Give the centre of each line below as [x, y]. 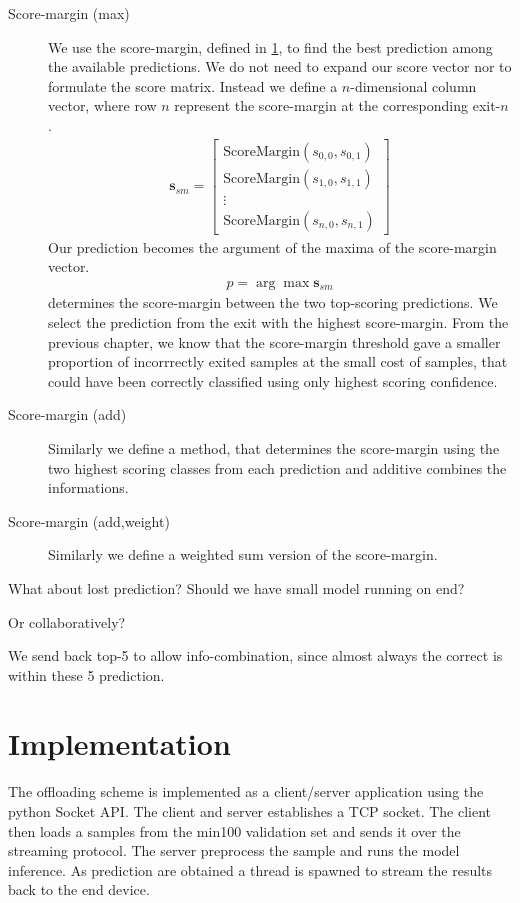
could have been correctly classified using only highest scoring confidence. [273, 380]
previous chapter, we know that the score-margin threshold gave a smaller [274, 341]
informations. [88, 487]
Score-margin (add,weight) [89, 520]
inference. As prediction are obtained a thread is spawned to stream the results [250, 869]
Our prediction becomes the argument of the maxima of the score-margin [272, 246]
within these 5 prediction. [86, 674]
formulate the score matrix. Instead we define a [193, 85]
